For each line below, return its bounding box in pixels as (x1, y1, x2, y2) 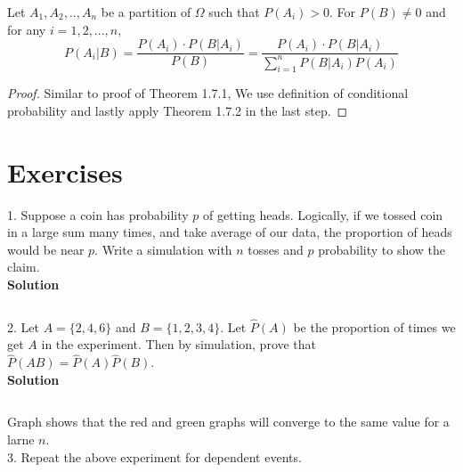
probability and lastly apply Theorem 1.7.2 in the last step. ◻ (7, 101, 348, 119)
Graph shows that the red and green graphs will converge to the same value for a (7, 412, 450, 431)
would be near (7, 240, 85, 258)
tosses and (248, 240, 304, 258)
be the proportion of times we (293, 317, 456, 336)
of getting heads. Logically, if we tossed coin (202, 205, 443, 224)
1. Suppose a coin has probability (7, 205, 189, 224)
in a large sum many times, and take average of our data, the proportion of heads (7, 223, 452, 241)
